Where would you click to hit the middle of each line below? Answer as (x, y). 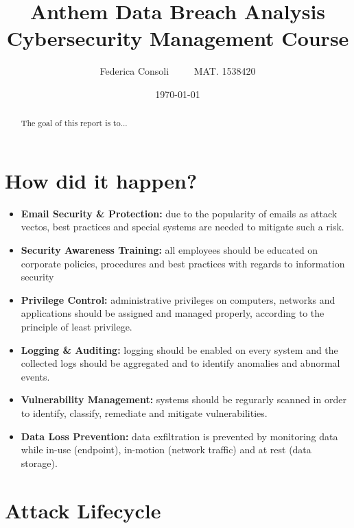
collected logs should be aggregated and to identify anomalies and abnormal (180, 363)
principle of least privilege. (76, 327)
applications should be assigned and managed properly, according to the (173, 313)
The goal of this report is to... (74, 123)
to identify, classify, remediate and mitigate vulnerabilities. (144, 413)
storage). (39, 463)
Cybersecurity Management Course (178, 38)
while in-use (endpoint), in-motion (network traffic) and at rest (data (166, 449)
